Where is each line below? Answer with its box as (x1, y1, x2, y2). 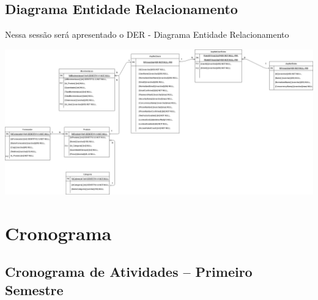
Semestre (5, 280, 64, 299)
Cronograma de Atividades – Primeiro (5, 262, 253, 281)
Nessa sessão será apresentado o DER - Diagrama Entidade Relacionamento (5, 28, 289, 41)
